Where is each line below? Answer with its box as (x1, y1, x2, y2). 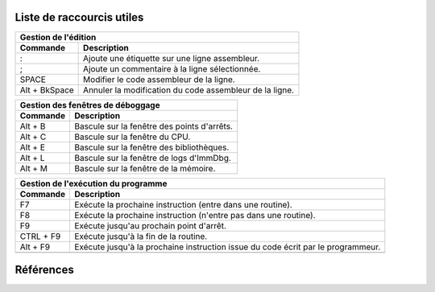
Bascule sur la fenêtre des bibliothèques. (73, 142, 230, 153)
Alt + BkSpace (19, 84, 74, 96)
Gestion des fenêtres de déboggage (19, 99, 160, 110)
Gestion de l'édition (19, 31, 97, 43)
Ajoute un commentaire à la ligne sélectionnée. (83, 63, 261, 74)
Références (14, 262, 74, 277)
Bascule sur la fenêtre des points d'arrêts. (73, 121, 234, 132)
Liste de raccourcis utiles (14, 10, 144, 24)
